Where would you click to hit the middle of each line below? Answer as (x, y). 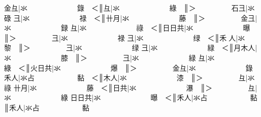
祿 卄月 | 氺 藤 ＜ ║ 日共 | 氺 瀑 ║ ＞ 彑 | (131, 87)
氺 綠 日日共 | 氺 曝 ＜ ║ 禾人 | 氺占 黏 (131, 97)
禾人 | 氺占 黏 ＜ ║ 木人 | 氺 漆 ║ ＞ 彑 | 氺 (129, 78)
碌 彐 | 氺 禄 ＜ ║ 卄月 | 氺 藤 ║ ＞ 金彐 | (131, 18)
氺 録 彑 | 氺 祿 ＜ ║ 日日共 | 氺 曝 (127, 28)
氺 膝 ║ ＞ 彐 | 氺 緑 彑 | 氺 (109, 57)
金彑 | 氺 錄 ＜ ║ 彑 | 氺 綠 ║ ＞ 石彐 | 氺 (129, 8)
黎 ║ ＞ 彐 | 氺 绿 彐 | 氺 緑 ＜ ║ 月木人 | (131, 48)
